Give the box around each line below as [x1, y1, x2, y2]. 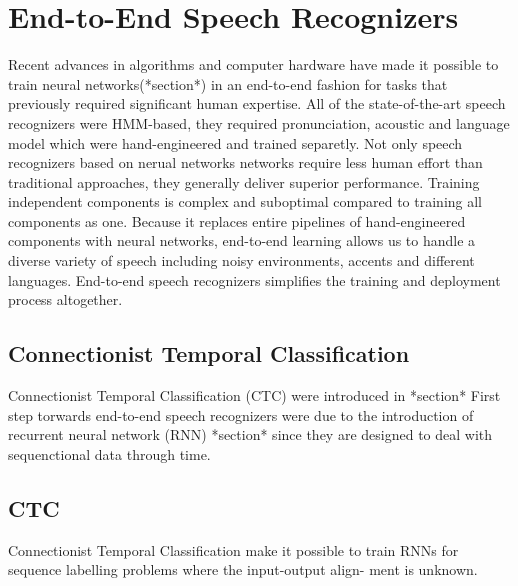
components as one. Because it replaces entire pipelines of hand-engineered [8, 210, 466, 231]
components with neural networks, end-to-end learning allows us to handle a [8, 230, 476, 251]
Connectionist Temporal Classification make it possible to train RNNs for [8, 539, 459, 560]
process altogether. [8, 289, 123, 310]
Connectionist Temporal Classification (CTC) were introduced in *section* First [8, 385, 501, 406]
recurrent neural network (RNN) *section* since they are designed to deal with [8, 424, 493, 445]
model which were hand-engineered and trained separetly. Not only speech [8, 132, 463, 153]
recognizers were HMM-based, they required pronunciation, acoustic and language [8, 112, 510, 133]
